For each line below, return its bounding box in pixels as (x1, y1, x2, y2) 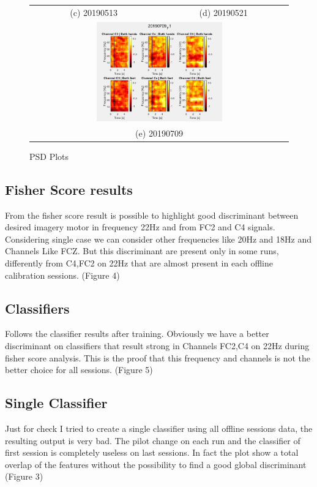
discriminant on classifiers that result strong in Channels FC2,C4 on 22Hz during (5, 339, 310, 352)
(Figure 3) (5, 470, 43, 483)
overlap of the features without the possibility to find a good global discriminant (5, 458, 307, 470)
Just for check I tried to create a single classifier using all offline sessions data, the (5, 421, 313, 434)
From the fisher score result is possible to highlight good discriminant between (5, 208, 299, 221)
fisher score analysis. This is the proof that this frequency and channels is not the (5, 351, 311, 364)
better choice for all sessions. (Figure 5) (5, 363, 153, 376)
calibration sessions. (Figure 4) (5, 268, 120, 281)
